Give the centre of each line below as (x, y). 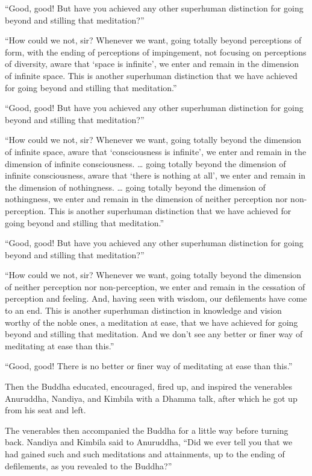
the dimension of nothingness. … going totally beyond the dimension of (135, 187)
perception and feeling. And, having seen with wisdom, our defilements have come (156, 298)
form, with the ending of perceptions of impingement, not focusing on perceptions (156, 52)
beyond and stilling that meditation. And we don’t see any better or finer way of (154, 334)
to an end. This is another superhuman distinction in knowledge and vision (143, 310)
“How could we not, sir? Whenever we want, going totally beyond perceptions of (153, 40)
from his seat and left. (45, 410)
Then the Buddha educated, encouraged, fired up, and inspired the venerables (148, 386)
